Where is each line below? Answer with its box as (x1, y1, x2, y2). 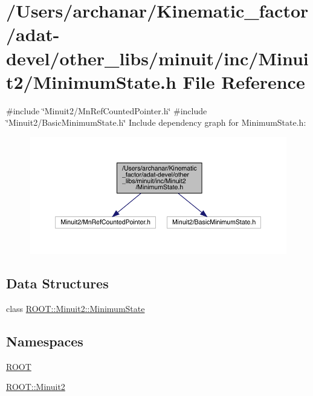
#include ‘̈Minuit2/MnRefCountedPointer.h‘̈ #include (6, 104, 207, 117)
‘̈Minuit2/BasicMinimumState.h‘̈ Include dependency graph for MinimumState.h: (6, 116, 306, 129)
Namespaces (6, 332, 83, 351)
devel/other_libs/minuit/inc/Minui (6, 45, 309, 70)
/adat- (6, 22, 60, 47)
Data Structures (6, 274, 109, 293)
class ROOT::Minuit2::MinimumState (6, 302, 145, 315)
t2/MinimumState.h (6, 69, 176, 94)
